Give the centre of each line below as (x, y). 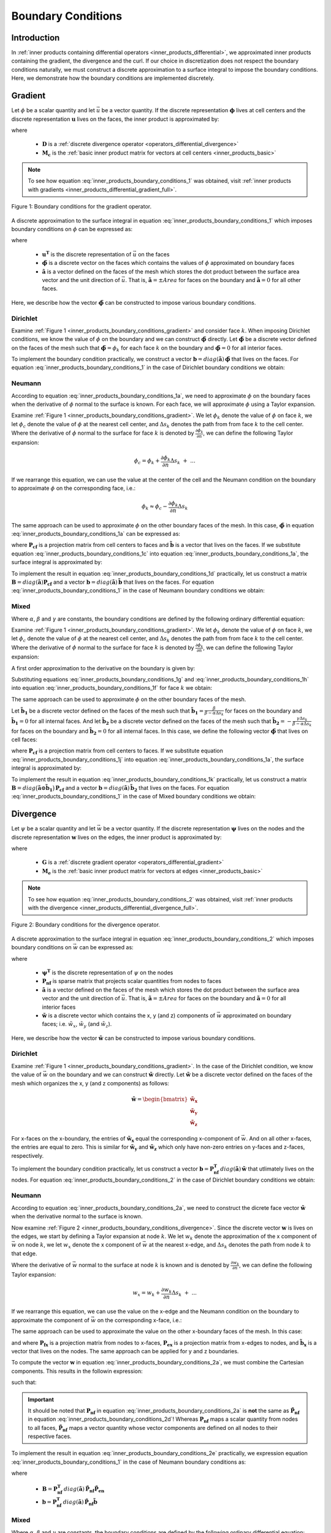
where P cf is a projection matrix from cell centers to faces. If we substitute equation (117, 751)
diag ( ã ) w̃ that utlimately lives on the (267, 1169)
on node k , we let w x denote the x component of (79, 1246)
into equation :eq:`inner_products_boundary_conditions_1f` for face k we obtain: (112, 688)
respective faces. (50, 1436)
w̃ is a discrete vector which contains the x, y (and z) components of (129, 1015)
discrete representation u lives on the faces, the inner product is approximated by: (115, 119)
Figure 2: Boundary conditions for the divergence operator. (86, 925)
